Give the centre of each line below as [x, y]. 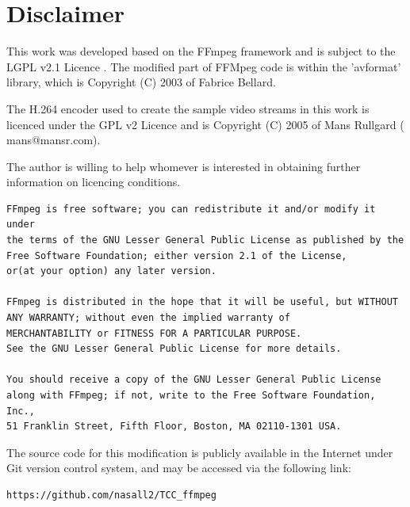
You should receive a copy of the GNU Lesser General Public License [194, 380]
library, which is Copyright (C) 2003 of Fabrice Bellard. [141, 82]
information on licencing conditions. [94, 182]
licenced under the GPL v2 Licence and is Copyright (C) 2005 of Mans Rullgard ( [205, 124]
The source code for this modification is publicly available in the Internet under [200, 452]
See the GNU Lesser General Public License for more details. [174, 349]
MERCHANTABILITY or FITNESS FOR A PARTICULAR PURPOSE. [154, 333]
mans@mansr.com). [54, 140]
